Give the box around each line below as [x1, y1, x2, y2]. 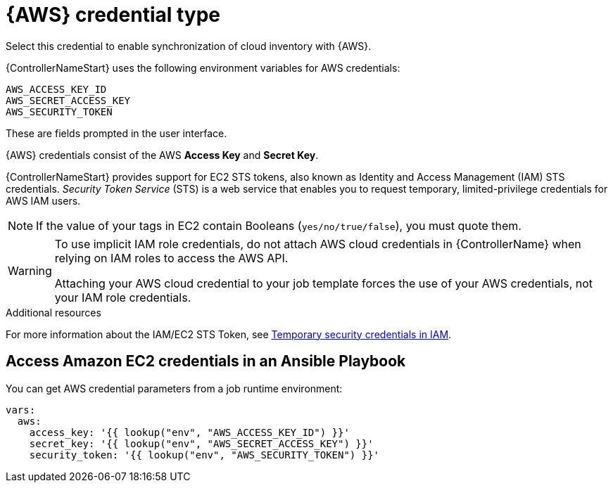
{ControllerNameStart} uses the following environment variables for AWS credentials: [6, 61, 400, 74]
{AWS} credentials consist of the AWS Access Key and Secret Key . [6, 148, 319, 161]
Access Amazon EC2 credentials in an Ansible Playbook [6, 352, 406, 371]
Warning [8, 263, 52, 278]
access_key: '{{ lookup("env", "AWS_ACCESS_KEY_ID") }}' [29, 426, 350, 438]
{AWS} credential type [6, 3, 221, 27]
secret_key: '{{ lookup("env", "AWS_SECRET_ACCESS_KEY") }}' [29, 437, 374, 449]
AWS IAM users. [6, 194, 81, 207]
